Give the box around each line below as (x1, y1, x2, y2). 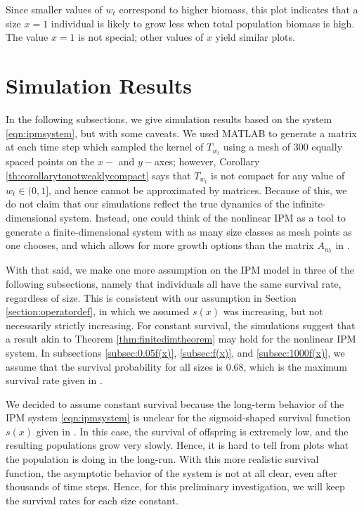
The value (6, 30, 48, 44)
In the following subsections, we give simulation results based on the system (6, 111, 332, 126)
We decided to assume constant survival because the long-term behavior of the (6, 396, 344, 411)
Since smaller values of (6, 2, 103, 16)
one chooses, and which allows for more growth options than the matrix (6, 238, 314, 253)
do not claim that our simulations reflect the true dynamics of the (6, 196, 290, 211)
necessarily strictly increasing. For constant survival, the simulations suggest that (6, 317, 356, 332)
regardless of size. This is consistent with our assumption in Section (6, 290, 297, 305)
